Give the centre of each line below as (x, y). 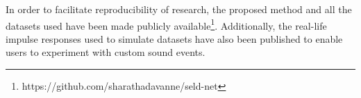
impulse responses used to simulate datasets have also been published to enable (174, 38)
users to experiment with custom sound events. (106, 52)
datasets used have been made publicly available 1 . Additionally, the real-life (166, 24)
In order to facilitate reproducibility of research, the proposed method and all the (179, 9)
